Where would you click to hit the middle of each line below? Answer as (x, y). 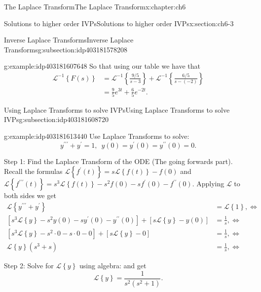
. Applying (208, 184)
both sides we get (30, 195)
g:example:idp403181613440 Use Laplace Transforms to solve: (97, 136)
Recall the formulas (33, 171)
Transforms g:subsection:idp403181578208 (66, 49)
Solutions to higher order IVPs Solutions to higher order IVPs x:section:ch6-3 (119, 23)
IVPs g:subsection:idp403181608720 (56, 119)
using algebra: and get (113, 266)
